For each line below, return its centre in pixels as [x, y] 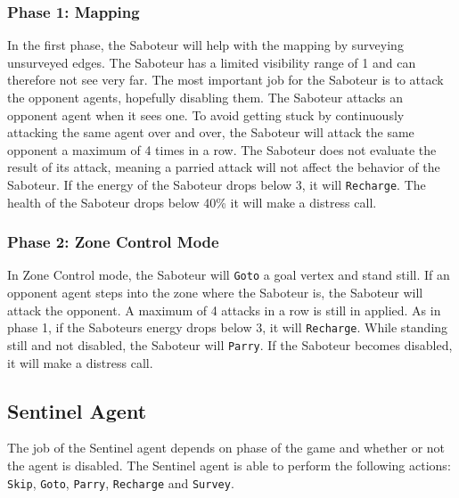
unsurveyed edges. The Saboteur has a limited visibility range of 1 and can [212, 62]
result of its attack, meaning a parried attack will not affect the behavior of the [224, 167]
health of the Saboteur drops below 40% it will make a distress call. [192, 202]
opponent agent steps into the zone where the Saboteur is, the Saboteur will [215, 293]
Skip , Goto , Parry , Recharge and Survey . [121, 482]
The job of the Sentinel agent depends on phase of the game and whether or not [226, 448]
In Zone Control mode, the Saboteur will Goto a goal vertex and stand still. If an [229, 275]
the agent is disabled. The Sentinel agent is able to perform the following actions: [229, 465]
